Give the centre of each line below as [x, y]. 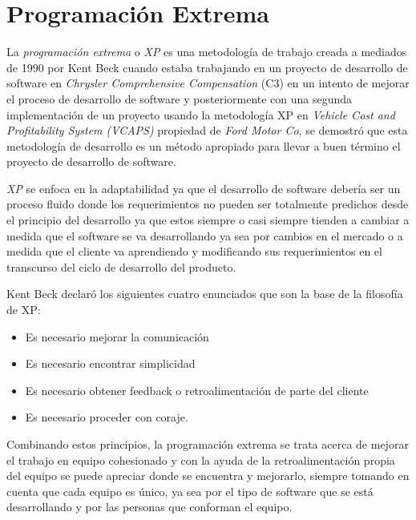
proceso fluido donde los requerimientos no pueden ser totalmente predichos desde [208, 204]
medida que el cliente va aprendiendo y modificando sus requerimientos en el [194, 251]
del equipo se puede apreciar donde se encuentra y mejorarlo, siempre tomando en [208, 476]
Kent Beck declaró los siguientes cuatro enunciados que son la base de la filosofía [205, 294]
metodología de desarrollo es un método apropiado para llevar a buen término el [204, 145]
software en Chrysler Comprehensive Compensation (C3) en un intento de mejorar [208, 83]
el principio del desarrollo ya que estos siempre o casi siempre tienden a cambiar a [208, 220]
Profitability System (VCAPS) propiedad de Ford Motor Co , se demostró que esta [207, 130]
